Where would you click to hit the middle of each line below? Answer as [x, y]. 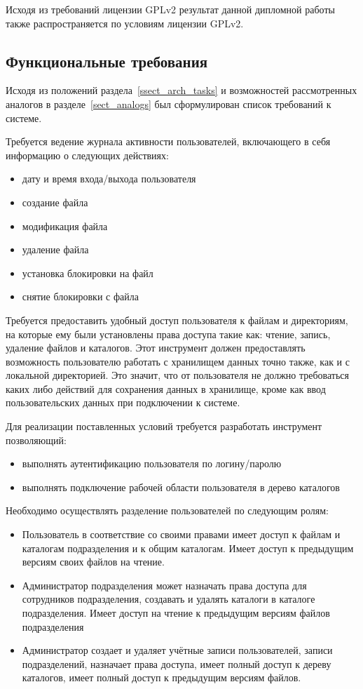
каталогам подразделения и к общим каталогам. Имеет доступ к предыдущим [188, 548]
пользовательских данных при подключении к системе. [123, 402]
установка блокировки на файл [88, 273]
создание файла [55, 202]
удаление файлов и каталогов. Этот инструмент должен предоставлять [156, 348]
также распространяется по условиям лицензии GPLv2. [125, 23]
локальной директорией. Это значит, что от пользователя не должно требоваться [178, 375]
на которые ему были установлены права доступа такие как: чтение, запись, [168, 334]
